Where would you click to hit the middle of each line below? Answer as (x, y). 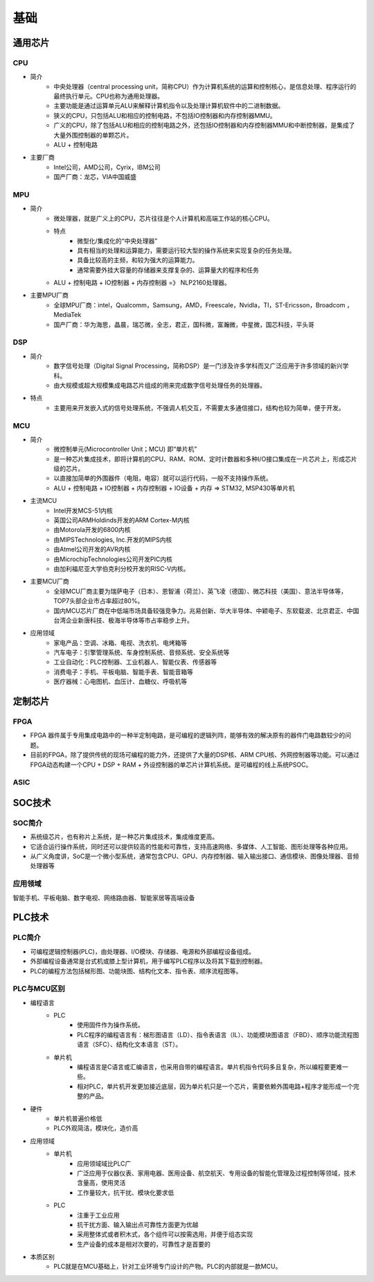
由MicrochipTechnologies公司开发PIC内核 (113, 559)
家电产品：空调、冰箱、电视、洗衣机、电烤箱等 (120, 642)
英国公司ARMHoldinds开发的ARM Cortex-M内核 (122, 520)
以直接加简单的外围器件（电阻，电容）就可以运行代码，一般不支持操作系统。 (163, 478)
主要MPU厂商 (50, 296)
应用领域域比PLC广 (104, 1163)
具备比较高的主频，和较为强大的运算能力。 (138, 260)
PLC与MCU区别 (39, 989)
